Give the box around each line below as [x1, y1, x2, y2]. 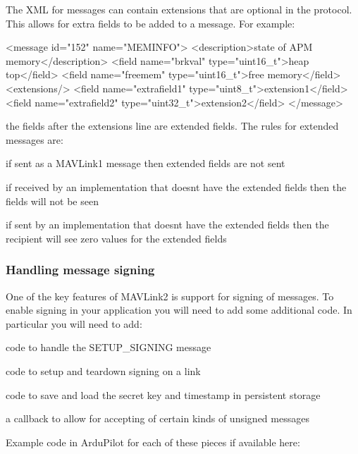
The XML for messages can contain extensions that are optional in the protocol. [6, 2, 352, 16]
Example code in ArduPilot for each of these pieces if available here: [6, 434, 300, 449]
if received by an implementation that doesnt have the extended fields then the [6, 179, 347, 194]
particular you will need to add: [6, 316, 142, 331]
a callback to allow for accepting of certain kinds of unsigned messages [6, 411, 309, 426]
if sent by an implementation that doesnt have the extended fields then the [6, 217, 329, 232]
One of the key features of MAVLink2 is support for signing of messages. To [6, 288, 334, 303]
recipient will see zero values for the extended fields [6, 231, 227, 245]
